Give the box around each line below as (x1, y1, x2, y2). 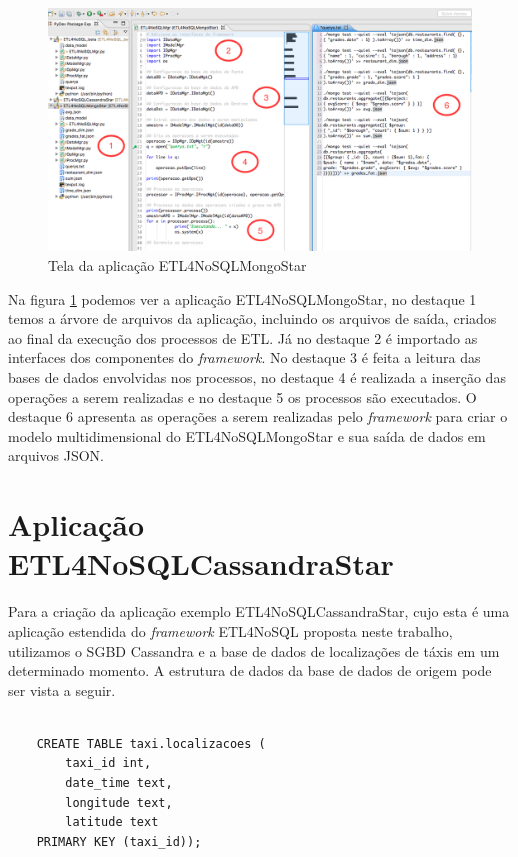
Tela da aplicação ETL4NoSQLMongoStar (48, 255, 307, 276)
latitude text (65, 815, 159, 830)
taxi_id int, (65, 756, 152, 771)
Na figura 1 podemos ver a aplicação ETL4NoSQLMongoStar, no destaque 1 (8, 288, 477, 309)
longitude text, (65, 795, 173, 810)
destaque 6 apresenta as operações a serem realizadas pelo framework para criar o (8, 406, 508, 427)
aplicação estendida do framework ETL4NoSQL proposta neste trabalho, (8, 620, 453, 641)
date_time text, (65, 776, 173, 791)
